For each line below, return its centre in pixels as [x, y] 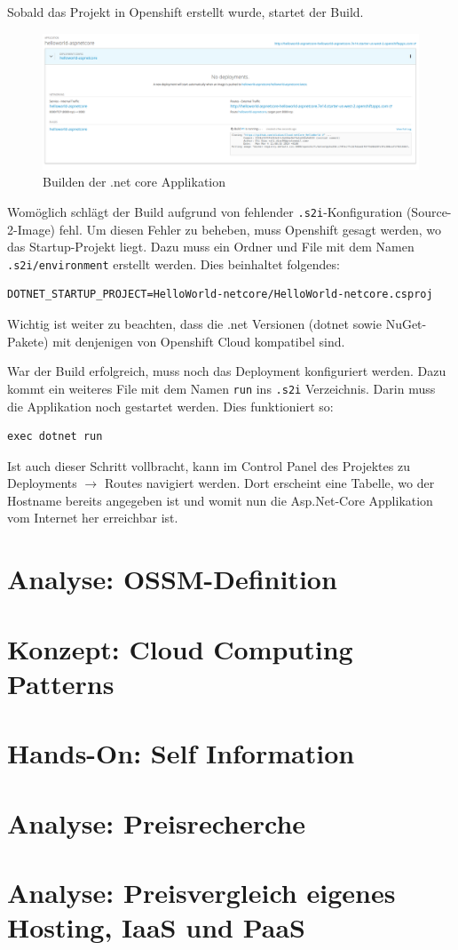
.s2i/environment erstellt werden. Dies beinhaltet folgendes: [174, 263]
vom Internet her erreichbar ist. [93, 518]
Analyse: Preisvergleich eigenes [201, 892]
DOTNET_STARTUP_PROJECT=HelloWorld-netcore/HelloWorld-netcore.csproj [220, 295]
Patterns [61, 683]
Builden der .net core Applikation [134, 182]
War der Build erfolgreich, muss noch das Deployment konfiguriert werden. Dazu [227, 371]
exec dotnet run [55, 437]
